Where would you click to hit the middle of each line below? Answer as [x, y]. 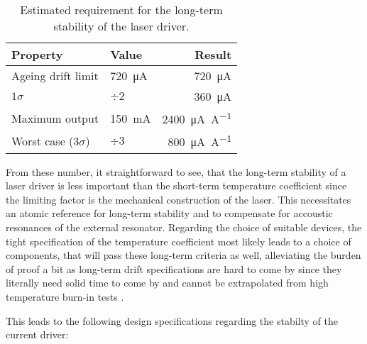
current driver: [37, 334]
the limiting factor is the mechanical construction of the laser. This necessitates [179, 199]
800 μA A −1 [200, 141]
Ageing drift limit [55, 76]
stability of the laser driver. [121, 26]
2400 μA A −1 [197, 118]
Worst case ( [43, 140]
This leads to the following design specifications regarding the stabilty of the [172, 320]
